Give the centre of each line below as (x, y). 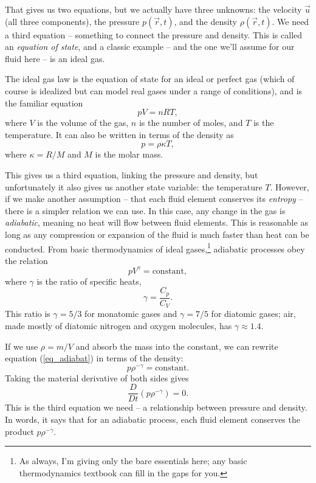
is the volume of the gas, (83, 123)
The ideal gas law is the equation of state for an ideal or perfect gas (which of (150, 79)
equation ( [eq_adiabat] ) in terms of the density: (94, 358)
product (19, 431)
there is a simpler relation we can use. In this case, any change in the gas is (145, 210)
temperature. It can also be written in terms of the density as (119, 134)
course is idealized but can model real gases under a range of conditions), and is (154, 90)
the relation (26, 260)
